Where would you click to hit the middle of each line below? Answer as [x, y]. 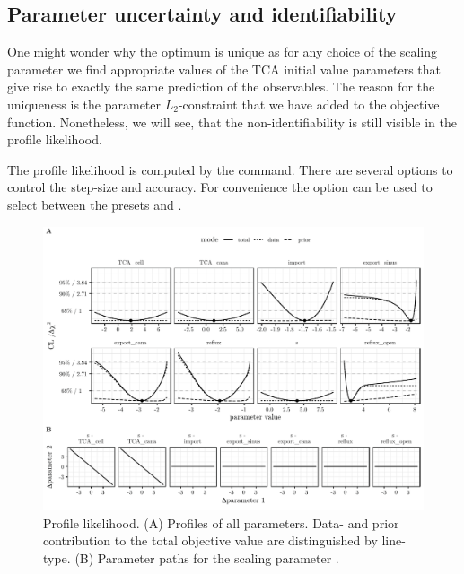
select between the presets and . [95, 204]
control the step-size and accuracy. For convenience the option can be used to [220, 187]
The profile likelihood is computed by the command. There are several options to [230, 169]
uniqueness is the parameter [84, 104]
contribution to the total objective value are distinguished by [210, 540]
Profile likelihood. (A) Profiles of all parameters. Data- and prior [221, 522]
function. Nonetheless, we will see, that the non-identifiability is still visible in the [232, 122]
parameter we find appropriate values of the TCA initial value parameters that [224, 69]
